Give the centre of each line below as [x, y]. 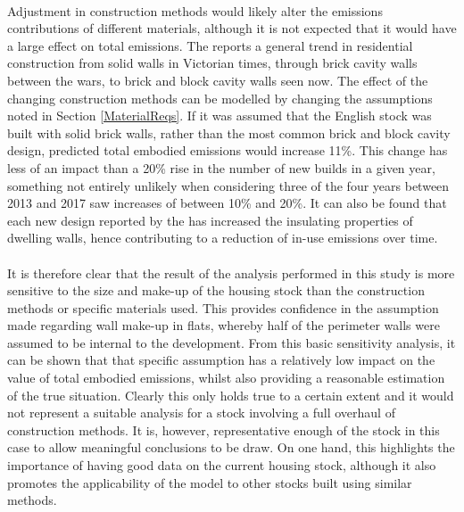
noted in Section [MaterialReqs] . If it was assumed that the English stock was [220, 116]
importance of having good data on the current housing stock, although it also [222, 465]
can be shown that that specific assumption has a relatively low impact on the [221, 360]
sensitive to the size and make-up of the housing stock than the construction [216, 290]
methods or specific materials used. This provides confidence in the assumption [223, 307]
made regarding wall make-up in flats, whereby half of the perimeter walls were [224, 325]
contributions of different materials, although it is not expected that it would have [232, 28]
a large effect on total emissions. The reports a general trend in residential [210, 45]
